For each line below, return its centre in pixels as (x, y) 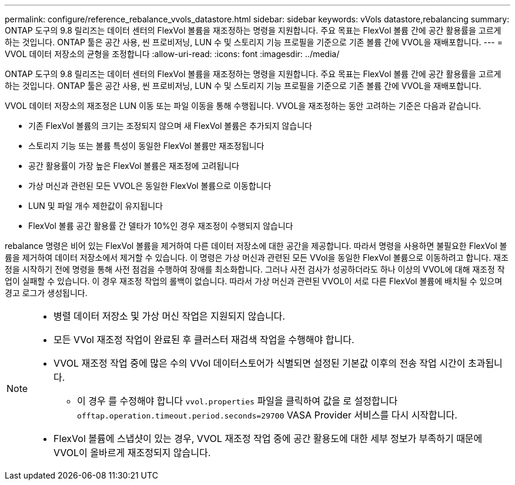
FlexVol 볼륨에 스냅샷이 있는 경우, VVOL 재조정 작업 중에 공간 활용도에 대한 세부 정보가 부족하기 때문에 (268, 439)
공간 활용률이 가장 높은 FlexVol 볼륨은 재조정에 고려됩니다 (134, 166)
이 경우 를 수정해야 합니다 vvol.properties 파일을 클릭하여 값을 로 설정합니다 (238, 401)
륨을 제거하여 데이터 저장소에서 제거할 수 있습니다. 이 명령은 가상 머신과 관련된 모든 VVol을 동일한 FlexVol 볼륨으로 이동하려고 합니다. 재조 (257, 258)
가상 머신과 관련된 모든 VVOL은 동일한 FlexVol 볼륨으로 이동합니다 (150, 186)
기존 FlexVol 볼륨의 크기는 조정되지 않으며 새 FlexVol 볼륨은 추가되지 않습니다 (170, 126)
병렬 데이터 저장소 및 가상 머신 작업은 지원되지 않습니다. (169, 316)
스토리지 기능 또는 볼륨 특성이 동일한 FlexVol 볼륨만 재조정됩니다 (146, 146)
